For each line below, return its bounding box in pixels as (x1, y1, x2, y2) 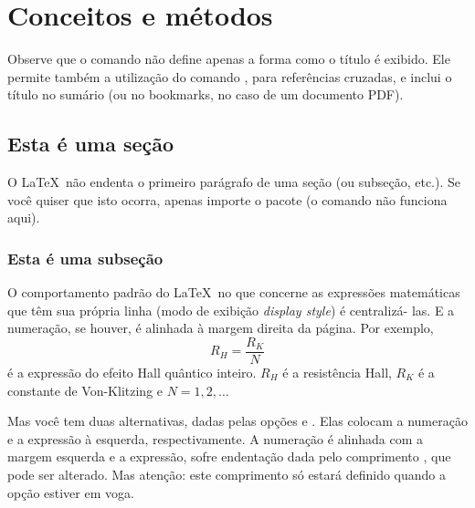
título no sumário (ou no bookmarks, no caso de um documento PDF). (7, 85, 404, 104)
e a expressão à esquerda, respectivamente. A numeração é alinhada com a (7, 429, 423, 448)
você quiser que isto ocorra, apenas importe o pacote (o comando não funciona (7, 190, 448, 209)
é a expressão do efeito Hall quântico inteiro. (7, 362, 257, 381)
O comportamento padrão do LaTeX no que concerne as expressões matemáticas (7, 283, 460, 302)
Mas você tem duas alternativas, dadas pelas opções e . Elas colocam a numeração (7, 411, 468, 430)
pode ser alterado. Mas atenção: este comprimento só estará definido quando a (7, 464, 447, 483)
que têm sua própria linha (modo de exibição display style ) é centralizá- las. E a (7, 300, 455, 319)
